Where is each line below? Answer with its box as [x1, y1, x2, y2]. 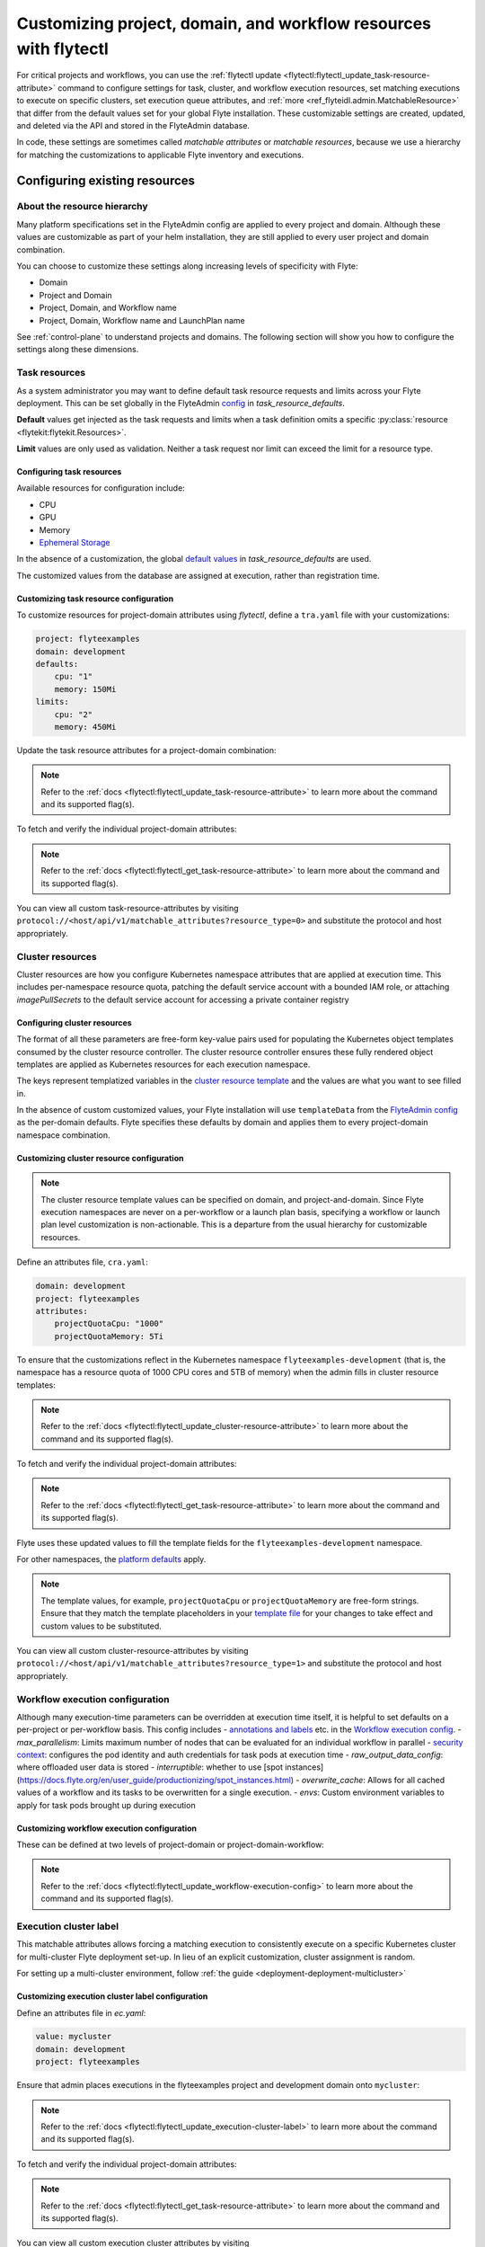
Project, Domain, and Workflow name [39, 302, 177, 314]
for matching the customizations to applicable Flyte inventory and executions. [16, 149, 304, 160]
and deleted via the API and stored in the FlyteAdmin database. [16, 120, 251, 130]
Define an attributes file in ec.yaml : [16, 2007, 146, 2018]
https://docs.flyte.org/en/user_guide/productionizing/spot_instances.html [19, 1774, 292, 1785]
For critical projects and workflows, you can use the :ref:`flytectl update [16, 70, 282, 81]
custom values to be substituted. [40, 1621, 162, 1631]
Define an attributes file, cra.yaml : [16, 1257, 148, 1267]
